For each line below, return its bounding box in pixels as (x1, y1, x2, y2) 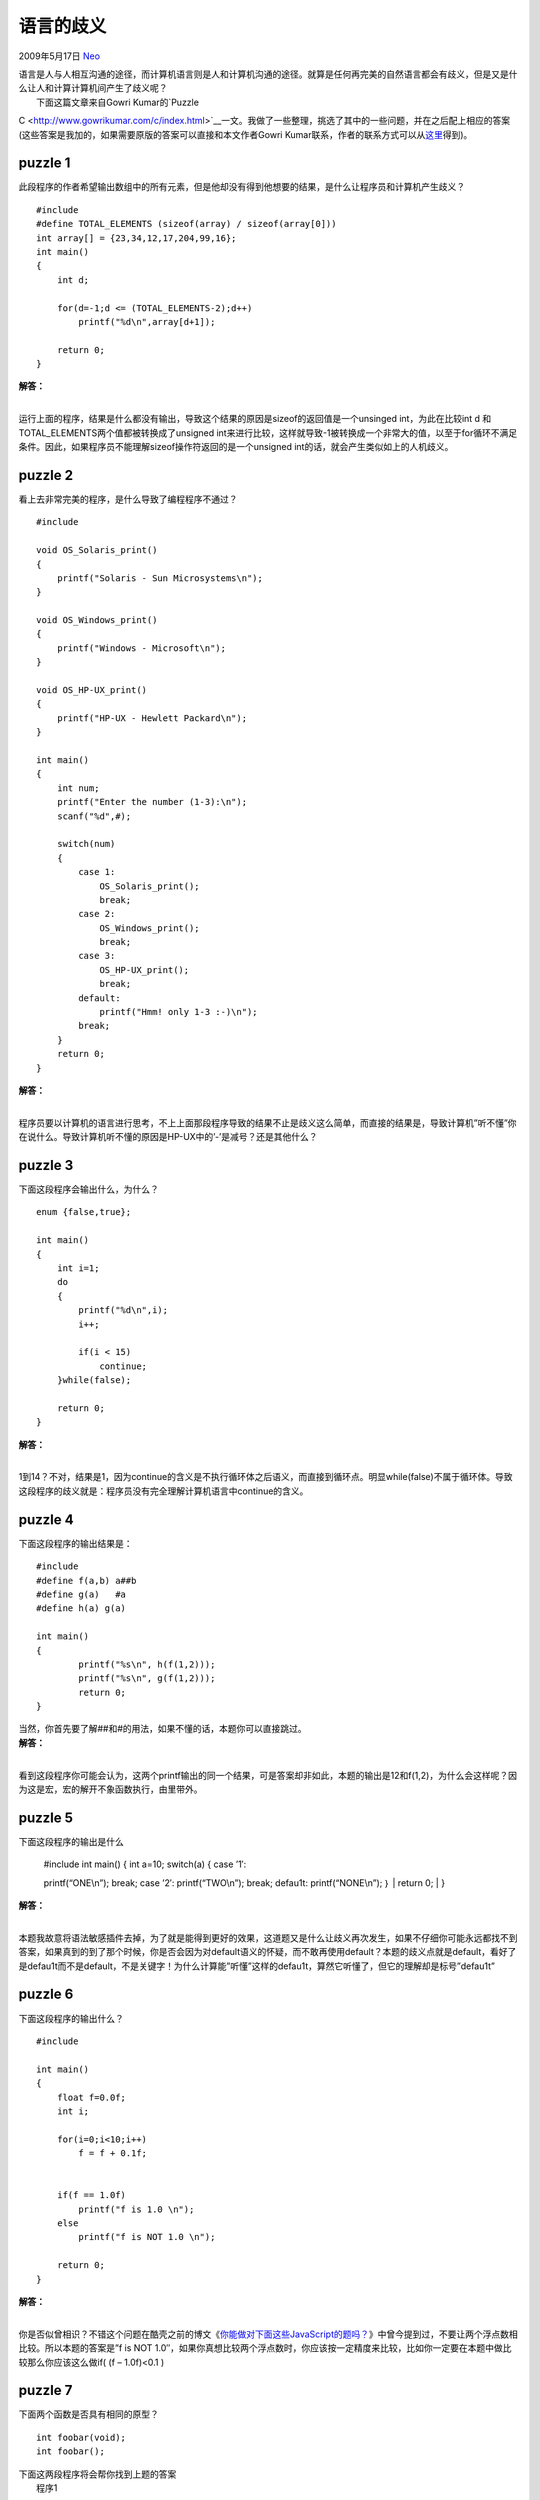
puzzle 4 (18, 1511, 74, 1528)
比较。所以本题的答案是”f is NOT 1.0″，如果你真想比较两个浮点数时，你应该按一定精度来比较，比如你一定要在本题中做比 (18, 2342, 512, 2354)
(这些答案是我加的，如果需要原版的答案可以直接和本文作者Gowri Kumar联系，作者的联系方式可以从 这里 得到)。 (18, 128, 473, 140)
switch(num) (56, 838, 116, 850)
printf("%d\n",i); (78, 1305, 169, 1316)
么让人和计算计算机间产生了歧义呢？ (18, 82, 168, 94)
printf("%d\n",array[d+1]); (78, 316, 216, 327)
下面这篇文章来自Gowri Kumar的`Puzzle (36, 96, 200, 108)
